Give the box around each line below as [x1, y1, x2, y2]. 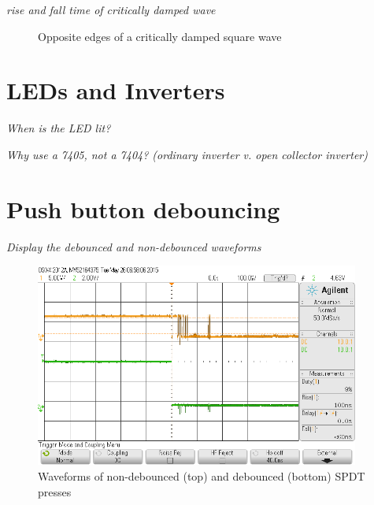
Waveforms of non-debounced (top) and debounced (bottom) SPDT [38, 468, 365, 485]
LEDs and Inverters [6, 74, 225, 106]
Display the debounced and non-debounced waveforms [6, 238, 261, 254]
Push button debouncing [6, 192, 280, 225]
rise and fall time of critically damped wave [6, 2, 216, 17]
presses [38, 483, 72, 499]
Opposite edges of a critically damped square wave [38, 28, 282, 44]
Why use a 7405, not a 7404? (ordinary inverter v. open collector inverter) [6, 146, 368, 162]
